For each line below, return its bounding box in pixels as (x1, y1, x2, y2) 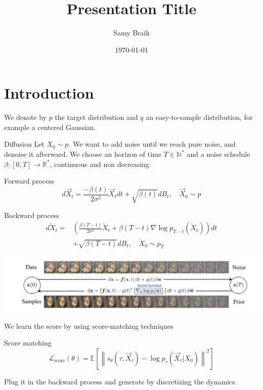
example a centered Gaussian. (4, 121, 96, 132)
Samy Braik (113, 27, 150, 38)
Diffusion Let (4, 139, 45, 149)
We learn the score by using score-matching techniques (4, 320, 173, 331)
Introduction (4, 82, 94, 103)
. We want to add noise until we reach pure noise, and (68, 139, 236, 149)
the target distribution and (55, 112, 138, 122)
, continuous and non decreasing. (50, 158, 151, 169)
